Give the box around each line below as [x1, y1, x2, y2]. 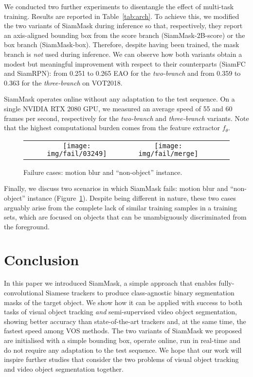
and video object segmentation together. [4, 363, 124, 374]
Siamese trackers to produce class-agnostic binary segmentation [45, 288, 235, 297]
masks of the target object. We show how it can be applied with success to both [4, 297, 242, 307]
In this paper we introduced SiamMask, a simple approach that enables [4, 278, 217, 288]
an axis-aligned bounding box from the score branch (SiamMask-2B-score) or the [4, 30, 245, 40]
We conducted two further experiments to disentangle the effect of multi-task [4, 1, 234, 11]
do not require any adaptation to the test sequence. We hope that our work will [4, 344, 242, 355]
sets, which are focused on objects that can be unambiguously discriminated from [4, 212, 247, 222]
